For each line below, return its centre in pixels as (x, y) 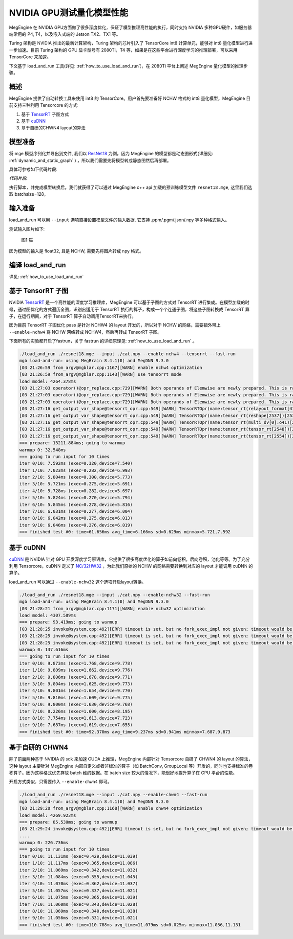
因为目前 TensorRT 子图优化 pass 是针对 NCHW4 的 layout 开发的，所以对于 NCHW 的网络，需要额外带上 (115, 325)
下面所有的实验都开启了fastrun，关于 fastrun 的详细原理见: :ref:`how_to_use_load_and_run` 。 (103, 341)
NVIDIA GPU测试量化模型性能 (69, 13)
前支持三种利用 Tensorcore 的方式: (44, 105)
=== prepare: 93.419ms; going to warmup (68, 622)
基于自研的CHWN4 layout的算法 (53, 128)
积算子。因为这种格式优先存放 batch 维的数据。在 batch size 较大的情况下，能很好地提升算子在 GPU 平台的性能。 (123, 773)
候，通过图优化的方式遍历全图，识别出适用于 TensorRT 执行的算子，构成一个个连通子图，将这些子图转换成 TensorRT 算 (129, 309)
